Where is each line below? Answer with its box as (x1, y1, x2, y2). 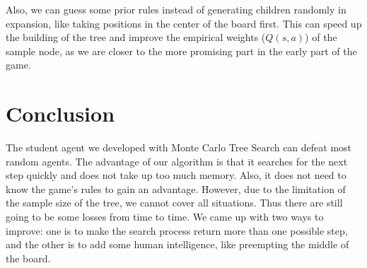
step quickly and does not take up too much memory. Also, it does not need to (6, 168, 346, 182)
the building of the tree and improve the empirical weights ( (6, 30, 266, 45)
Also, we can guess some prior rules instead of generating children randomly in (6, 2, 346, 16)
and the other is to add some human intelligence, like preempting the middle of (6, 237, 349, 252)
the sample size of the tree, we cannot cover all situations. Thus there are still (6, 195, 343, 210)
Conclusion (6, 99, 115, 128)
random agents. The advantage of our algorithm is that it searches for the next (6, 153, 348, 168)
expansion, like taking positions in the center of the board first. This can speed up (6, 16, 362, 30)
